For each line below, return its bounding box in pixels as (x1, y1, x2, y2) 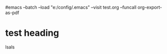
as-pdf (5, 10, 20, 16)
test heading (5, 27, 60, 39)
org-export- (137, 5, 162, 10)
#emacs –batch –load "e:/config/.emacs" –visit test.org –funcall (5, 5, 137, 10)
